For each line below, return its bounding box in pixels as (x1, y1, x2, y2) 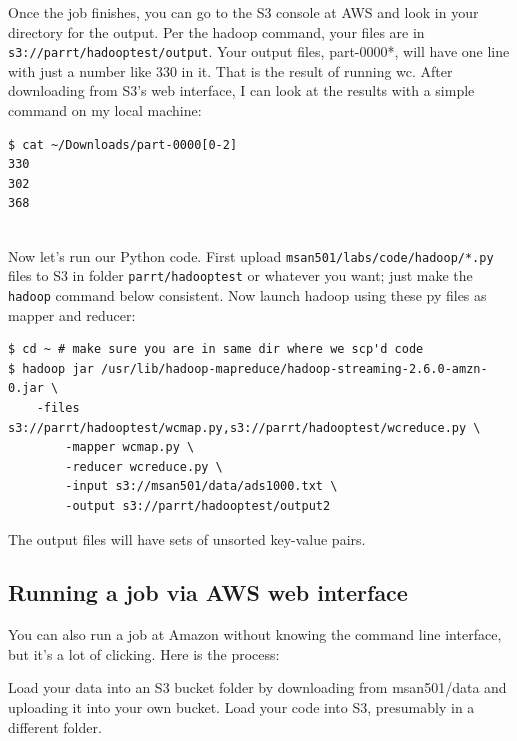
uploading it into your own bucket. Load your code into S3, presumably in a (8, 697, 475, 718)
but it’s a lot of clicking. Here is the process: (8, 643, 280, 664)
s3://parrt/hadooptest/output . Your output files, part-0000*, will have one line (8, 41, 510, 62)
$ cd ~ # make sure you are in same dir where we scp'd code (8, 342, 424, 357)
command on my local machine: (8, 100, 202, 121)
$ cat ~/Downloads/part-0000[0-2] (8, 137, 238, 152)
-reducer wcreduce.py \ (65, 459, 223, 474)
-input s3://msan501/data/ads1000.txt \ (65, 479, 338, 494)
